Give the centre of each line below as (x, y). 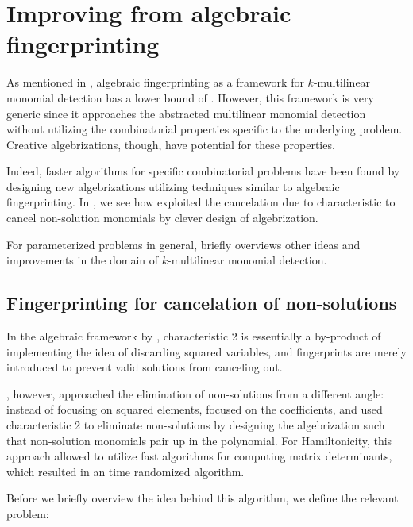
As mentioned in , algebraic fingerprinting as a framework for (155, 82)
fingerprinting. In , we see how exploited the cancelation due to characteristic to (201, 202)
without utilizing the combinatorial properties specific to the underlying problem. (205, 129)
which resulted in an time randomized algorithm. (125, 471)
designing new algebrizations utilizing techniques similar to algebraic (173, 186)
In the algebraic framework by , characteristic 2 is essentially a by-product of (194, 336)
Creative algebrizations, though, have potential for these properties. (171, 144)
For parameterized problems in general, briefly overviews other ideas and (183, 244)
